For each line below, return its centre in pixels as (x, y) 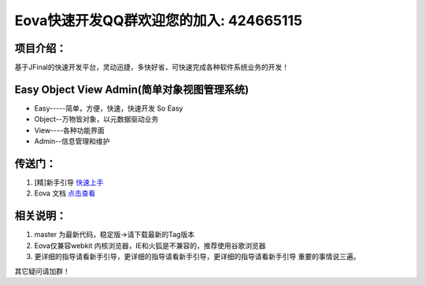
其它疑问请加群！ (42, 271)
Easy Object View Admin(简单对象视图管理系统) (132, 89)
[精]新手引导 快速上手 (69, 183)
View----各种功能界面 (70, 130)
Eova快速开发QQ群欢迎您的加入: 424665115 (159, 20)
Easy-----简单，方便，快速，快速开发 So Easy (109, 108)
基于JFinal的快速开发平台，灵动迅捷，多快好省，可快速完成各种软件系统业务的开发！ (152, 68)
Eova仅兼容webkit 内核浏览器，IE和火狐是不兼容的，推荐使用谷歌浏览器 (150, 245)
